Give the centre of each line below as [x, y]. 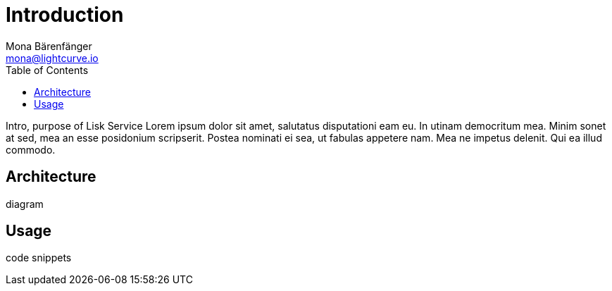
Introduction [65, 15]
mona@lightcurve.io [52, 58]
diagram [25, 204]
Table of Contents [47, 70]
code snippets [39, 258]
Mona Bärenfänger [49, 46]
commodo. [31, 149]
